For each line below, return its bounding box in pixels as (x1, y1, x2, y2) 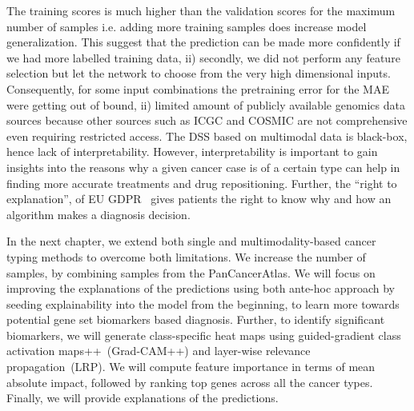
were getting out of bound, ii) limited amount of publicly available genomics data (6, 96, 405, 113)
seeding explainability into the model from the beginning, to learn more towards (6, 295, 400, 312)
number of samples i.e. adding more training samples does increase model (6, 18, 367, 34)
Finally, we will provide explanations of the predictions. (6, 389, 279, 406)
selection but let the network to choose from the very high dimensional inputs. (6, 65, 391, 82)
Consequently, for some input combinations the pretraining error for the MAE (6, 80, 389, 97)
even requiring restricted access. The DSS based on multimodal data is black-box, (6, 127, 408, 144)
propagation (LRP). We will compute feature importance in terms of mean (6, 358, 376, 375)
